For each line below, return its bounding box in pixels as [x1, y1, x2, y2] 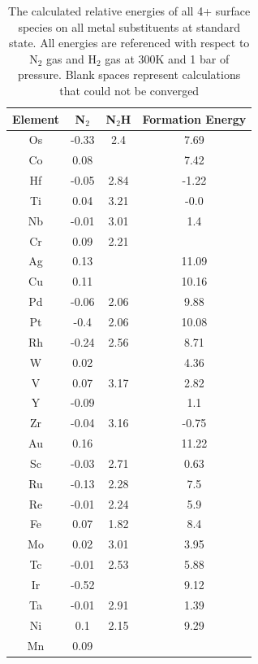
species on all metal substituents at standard [18, 18, 240, 35]
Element [12, 110, 59, 127]
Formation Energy [142, 110, 247, 127]
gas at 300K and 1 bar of [105, 50, 230, 67]
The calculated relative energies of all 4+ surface [8, 2, 251, 19]
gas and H [45, 50, 97, 67]
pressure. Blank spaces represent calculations [18, 66, 241, 83]
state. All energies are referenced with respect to [9, 34, 250, 51]
